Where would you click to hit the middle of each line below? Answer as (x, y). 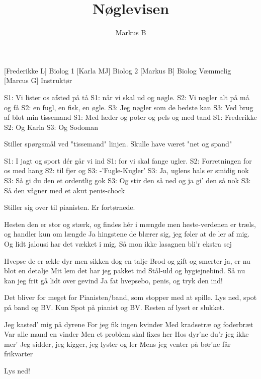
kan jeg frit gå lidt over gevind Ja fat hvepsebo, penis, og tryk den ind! (113, 280)
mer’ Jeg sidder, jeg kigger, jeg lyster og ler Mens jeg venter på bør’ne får (117, 344)
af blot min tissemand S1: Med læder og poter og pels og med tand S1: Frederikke (130, 117)
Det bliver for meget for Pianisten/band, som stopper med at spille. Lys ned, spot (130, 297)
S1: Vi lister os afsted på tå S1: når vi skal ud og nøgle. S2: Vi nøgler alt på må (127, 97)
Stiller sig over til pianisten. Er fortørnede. (70, 207)
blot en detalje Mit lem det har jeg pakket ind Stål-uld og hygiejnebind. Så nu (125, 271)
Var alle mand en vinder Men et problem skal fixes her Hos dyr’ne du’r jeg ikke (126, 334)
